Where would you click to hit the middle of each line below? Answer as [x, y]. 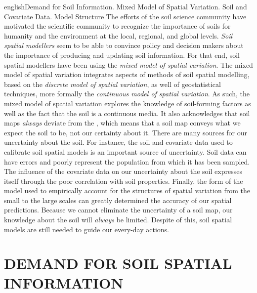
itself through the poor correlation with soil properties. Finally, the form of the [124, 181]
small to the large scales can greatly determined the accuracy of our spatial [118, 200]
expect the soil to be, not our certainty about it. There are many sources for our [126, 132]
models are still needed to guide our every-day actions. [86, 229]
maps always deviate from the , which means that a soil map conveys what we [122, 123]
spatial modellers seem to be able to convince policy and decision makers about [124, 45]
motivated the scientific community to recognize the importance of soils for [117, 26]
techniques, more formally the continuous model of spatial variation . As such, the [127, 94]
